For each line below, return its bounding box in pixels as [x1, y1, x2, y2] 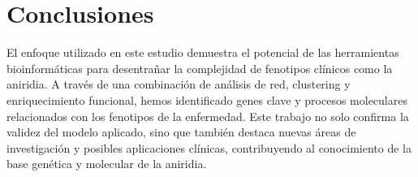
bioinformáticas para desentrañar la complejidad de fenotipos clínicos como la [6, 59, 393, 76]
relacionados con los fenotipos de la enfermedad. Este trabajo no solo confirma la [6, 107, 409, 124]
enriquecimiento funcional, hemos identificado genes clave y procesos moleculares [6, 91, 407, 108]
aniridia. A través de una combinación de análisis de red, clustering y [6, 76, 351, 93]
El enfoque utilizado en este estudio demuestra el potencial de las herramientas [6, 44, 399, 61]
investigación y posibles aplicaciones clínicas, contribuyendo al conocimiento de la [6, 139, 412, 156]
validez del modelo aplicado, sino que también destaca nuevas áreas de [6, 123, 356, 140]
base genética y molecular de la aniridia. [6, 155, 207, 172]
